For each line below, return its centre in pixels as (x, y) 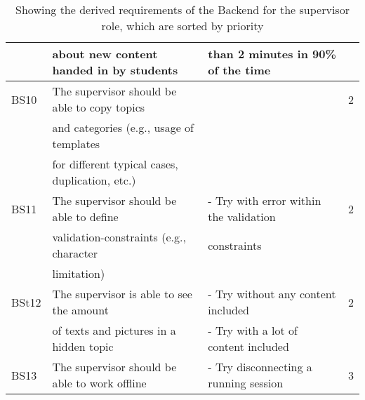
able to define (85, 216)
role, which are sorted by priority (182, 26)
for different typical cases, (115, 164)
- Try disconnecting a (260, 367)
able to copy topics (99, 107)
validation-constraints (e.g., (119, 237)
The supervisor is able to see (122, 294)
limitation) (79, 273)
